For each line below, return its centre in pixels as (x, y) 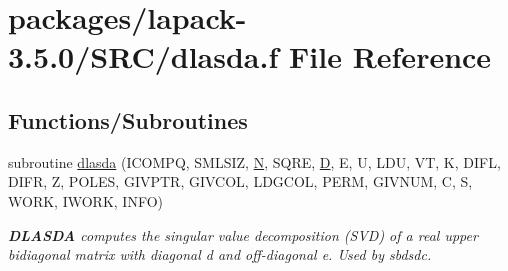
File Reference (390, 56)
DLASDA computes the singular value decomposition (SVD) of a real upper (243, 234)
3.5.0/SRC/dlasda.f (143, 56)
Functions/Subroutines (128, 119)
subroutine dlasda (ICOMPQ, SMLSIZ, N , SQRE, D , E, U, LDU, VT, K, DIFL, (254, 161)
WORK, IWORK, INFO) (85, 200)
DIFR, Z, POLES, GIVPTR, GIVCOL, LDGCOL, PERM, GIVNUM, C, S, (240, 181)
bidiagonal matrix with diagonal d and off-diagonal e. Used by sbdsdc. (220, 254)
